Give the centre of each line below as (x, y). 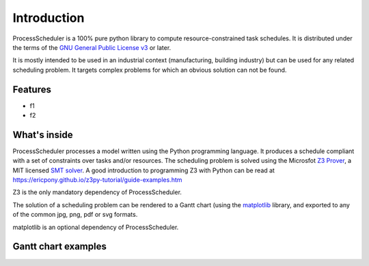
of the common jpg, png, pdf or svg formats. (75, 215)
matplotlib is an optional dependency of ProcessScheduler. (96, 227)
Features (32, 89)
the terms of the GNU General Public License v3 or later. (92, 47)
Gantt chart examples (60, 247)
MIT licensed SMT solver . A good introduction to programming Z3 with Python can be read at (143, 170)
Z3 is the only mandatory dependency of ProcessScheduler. (97, 192)
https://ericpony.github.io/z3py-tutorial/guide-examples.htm (97, 180)
